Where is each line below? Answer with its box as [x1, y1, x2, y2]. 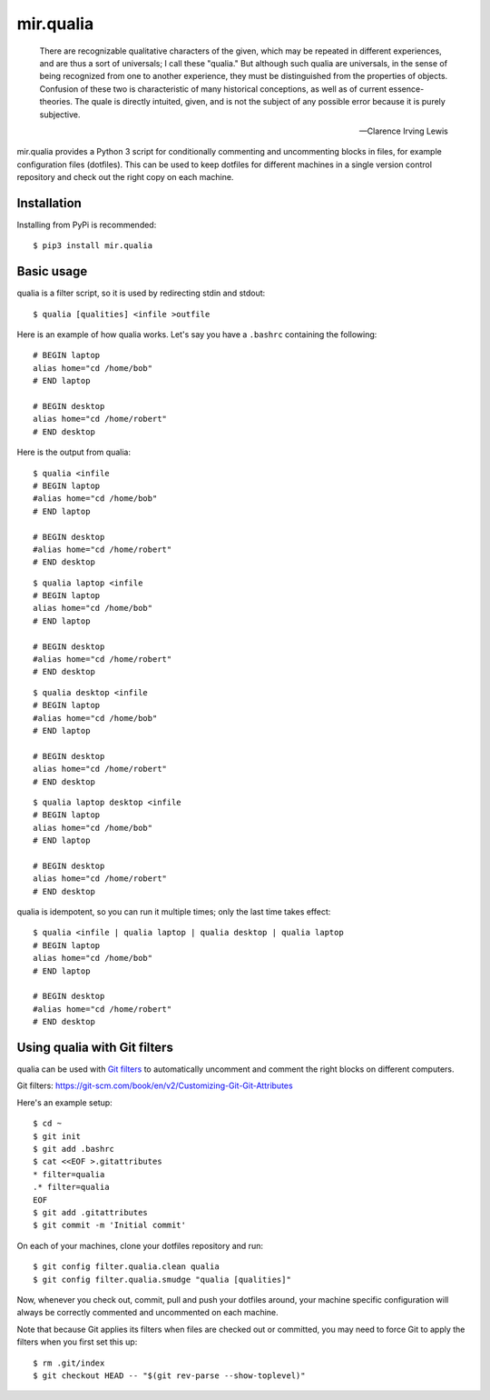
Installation [16, 195, 82, 211]
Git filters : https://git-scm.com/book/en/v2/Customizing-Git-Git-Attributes [16, 1080, 294, 1091]
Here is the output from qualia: [16, 446, 132, 458]
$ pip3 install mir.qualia [33, 241, 153, 251]
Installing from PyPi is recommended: [16, 219, 157, 230]
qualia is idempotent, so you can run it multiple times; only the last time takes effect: [16, 906, 331, 917]
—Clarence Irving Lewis [358, 125, 448, 136]
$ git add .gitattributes [33, 1207, 149, 1217]
